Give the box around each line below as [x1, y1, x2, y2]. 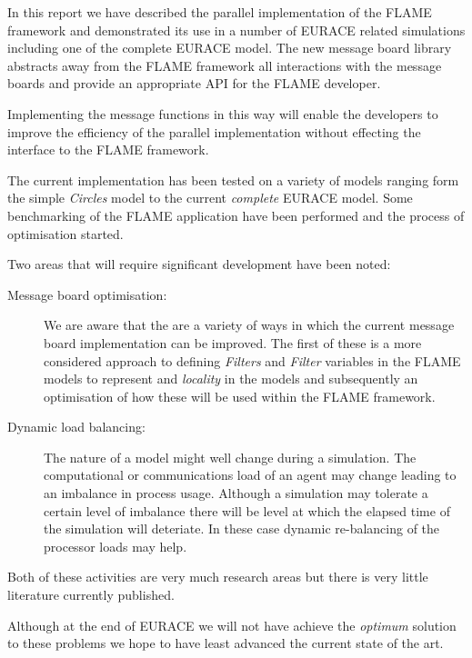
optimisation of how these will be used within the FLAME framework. [44, 386, 436, 405]
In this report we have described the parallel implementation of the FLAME [7, 3, 432, 21]
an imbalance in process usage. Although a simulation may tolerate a [44, 484, 428, 503]
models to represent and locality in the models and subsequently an [44, 369, 418, 388]
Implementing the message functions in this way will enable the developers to [7, 104, 438, 123]
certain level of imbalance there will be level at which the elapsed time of [44, 501, 450, 520]
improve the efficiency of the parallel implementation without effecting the [7, 122, 421, 141]
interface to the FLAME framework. [7, 140, 209, 159]
